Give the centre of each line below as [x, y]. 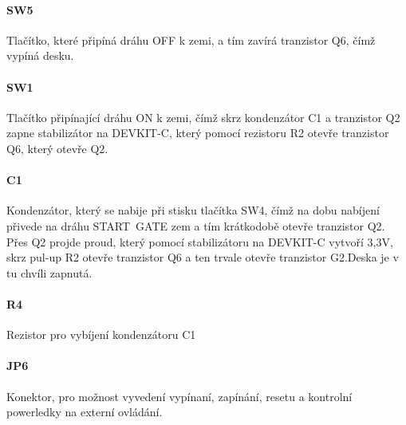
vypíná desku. [40, 55]
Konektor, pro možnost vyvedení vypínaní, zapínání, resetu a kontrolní [179, 396]
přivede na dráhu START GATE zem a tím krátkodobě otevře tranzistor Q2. [196, 225]
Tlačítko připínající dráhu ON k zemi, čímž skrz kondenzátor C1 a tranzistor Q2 [203, 117]
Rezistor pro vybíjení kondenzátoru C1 [101, 334]
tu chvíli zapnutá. [49, 272]
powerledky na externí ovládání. [85, 412]
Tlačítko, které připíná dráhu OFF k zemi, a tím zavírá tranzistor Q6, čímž [191, 39]
